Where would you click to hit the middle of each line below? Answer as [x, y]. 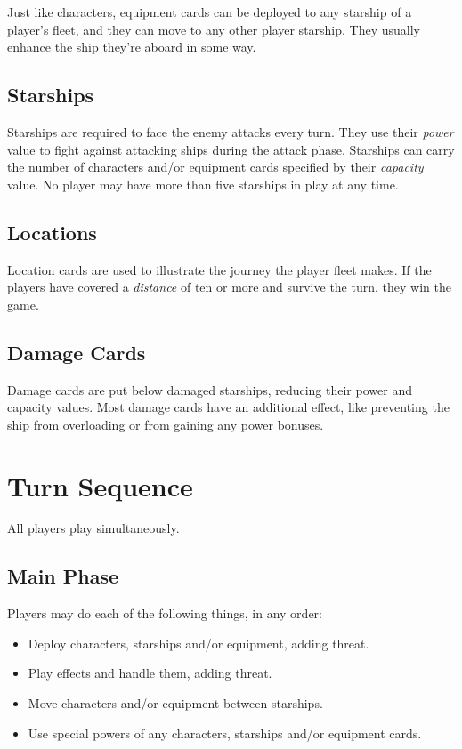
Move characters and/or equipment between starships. [175, 703]
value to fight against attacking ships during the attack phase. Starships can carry [231, 149]
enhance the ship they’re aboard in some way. [132, 47]
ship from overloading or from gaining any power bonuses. [166, 424]
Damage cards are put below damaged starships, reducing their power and [210, 389]
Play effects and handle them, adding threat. [150, 673]
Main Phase [63, 576]
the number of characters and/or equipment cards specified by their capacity [215, 167]
